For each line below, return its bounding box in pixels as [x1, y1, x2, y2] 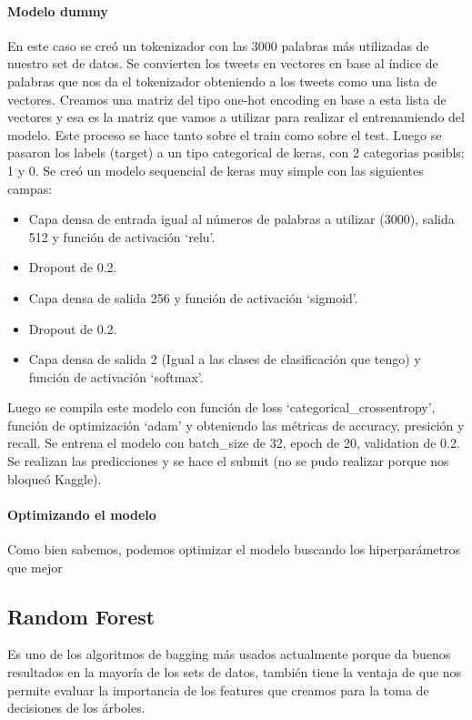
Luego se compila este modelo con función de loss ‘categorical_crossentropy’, [7, 398, 436, 417]
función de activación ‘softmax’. [28, 367, 204, 386]
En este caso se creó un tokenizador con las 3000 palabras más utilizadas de [7, 35, 429, 55]
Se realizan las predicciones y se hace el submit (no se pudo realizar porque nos [7, 451, 449, 471]
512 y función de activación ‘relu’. [28, 227, 216, 246]
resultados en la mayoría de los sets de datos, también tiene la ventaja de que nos [7, 663, 462, 682]
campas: [7, 178, 53, 198]
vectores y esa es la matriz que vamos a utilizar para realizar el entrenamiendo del [7, 107, 465, 127]
